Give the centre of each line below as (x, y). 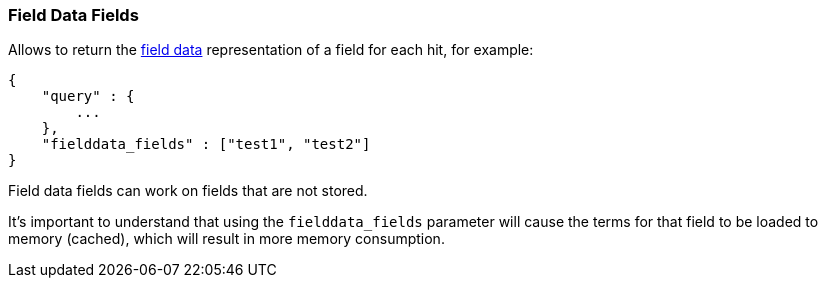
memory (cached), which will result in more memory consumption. (226, 239)
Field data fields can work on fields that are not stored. (188, 191)
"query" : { (88, 96)
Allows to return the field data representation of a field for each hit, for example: (271, 50)
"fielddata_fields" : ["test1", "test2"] (206, 144)
